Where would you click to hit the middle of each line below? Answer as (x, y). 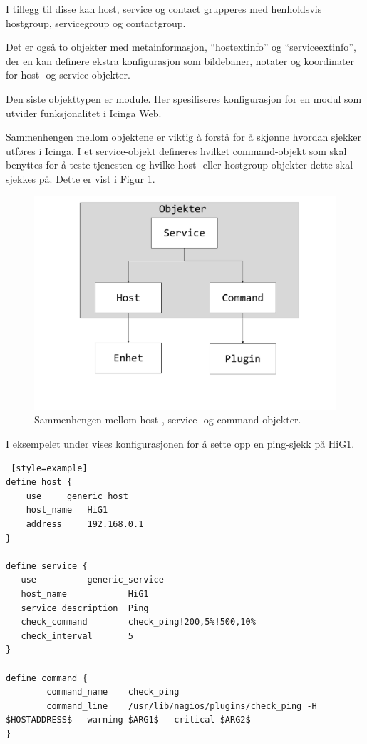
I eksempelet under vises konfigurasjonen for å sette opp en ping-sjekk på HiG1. (180, 444)
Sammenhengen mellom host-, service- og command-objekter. (168, 419)
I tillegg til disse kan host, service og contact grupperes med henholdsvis (164, 9)
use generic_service (92, 580)
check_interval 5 (77, 636)
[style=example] (49, 468)
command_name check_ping (113, 692)
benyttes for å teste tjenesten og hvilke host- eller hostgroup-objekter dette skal (180, 165)
